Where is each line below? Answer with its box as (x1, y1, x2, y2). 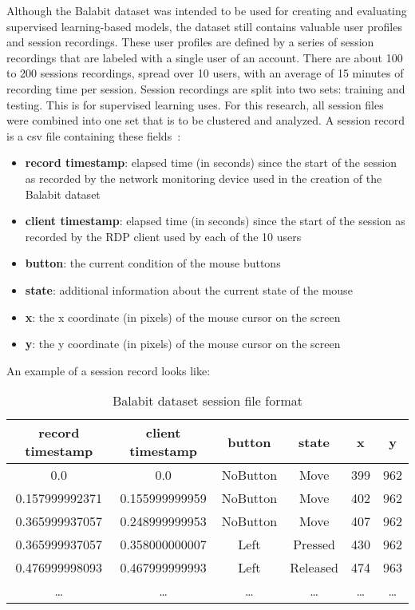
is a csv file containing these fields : (6, 127, 181, 144)
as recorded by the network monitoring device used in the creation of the (25, 169, 382, 186)
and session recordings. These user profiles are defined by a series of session (6, 34, 374, 50)
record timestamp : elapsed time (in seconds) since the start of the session (25, 154, 397, 171)
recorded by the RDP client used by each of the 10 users (25, 228, 302, 244)
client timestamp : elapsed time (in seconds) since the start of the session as (25, 212, 405, 229)
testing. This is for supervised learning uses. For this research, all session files (6, 96, 384, 113)
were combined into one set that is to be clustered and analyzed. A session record (6, 112, 405, 129)
